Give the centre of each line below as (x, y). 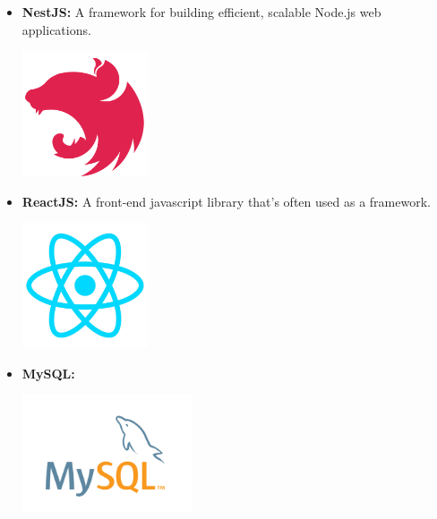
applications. (56, 29)
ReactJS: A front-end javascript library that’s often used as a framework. (226, 201)
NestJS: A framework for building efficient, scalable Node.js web (201, 12)
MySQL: (48, 373)
